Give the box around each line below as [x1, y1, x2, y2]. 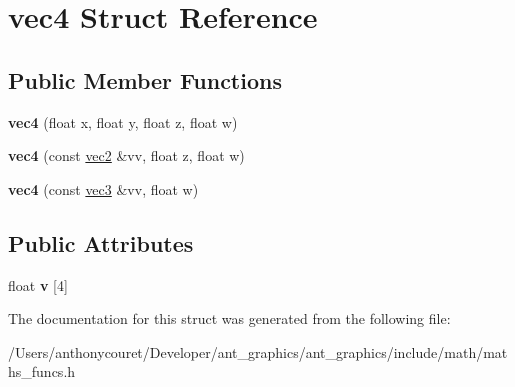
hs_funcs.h [8, 361, 76, 382]
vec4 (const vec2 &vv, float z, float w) [8, 145, 245, 166]
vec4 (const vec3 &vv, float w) [8, 178, 199, 199]
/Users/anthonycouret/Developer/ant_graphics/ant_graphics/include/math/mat [8, 341, 508, 362]
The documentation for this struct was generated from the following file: [8, 308, 451, 329]
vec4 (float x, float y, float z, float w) [8, 111, 238, 132]
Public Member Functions [8, 64, 282, 95]
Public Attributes [8, 227, 194, 258]
